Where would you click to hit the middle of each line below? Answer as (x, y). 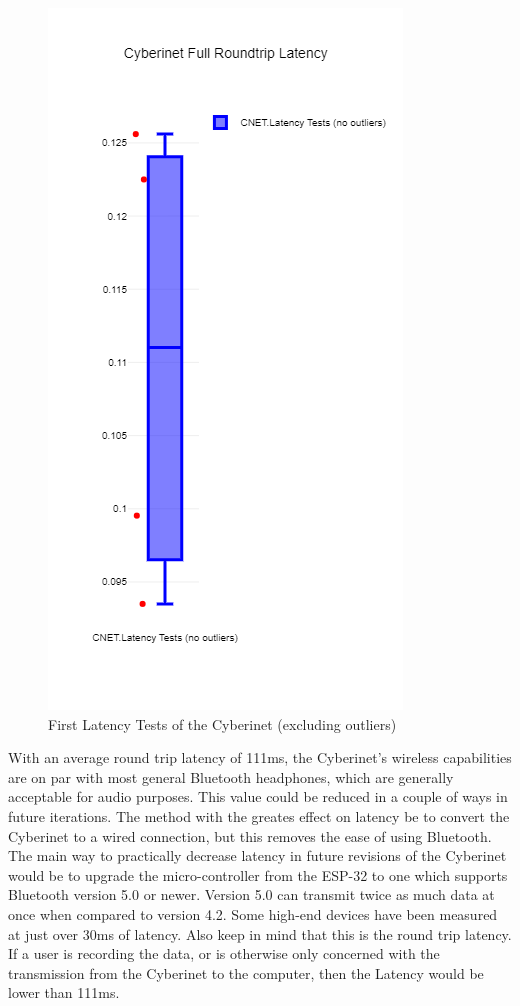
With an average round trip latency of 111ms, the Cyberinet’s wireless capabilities (260, 757)
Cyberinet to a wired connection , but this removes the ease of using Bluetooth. (250, 835)
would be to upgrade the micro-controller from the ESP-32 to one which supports (258, 874)
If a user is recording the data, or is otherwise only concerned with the (224, 953)
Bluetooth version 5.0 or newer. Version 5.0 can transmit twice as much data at (251, 894)
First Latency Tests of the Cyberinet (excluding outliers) (222, 723)
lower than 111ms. (64, 992)
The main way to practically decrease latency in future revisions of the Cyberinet (257, 855)
